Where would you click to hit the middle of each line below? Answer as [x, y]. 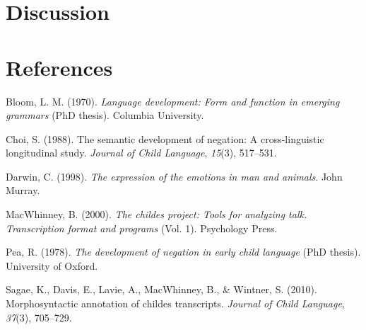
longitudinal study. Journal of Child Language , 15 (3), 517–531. [141, 153]
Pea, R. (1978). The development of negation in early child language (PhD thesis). [183, 252]
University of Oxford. [52, 265]
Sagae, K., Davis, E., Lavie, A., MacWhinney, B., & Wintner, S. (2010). [161, 289]
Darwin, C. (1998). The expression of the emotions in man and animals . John [174, 176]
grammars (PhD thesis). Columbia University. [105, 115]
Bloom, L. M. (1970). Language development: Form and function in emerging [173, 101]
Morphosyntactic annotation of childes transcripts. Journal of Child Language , [175, 303]
